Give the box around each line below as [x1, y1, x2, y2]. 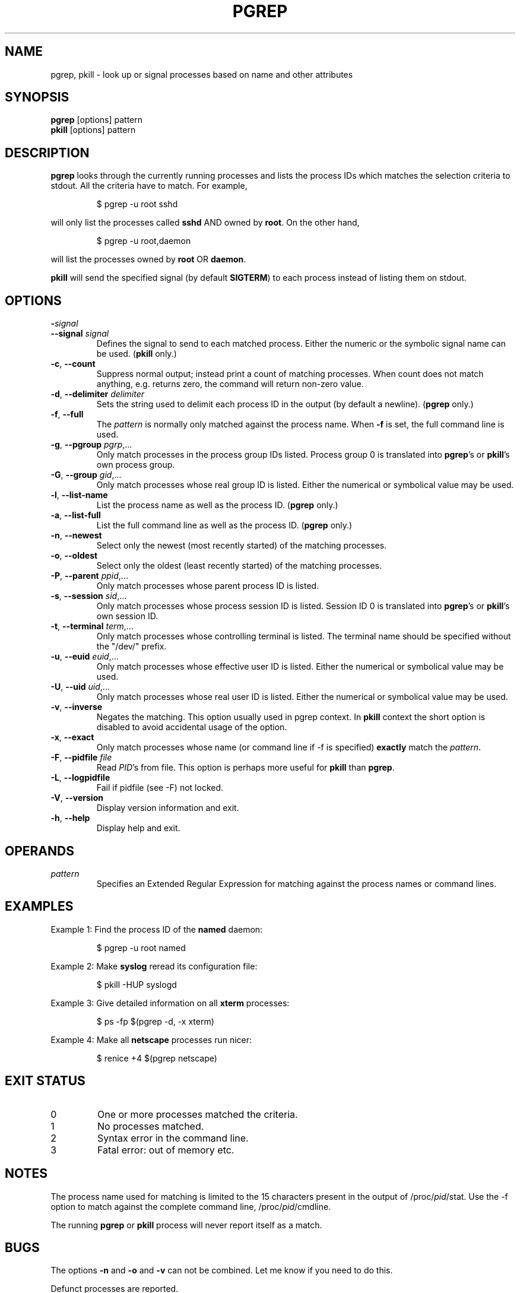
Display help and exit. [96, 823, 180, 834]
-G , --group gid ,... [50, 470, 122, 480]
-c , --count [50, 359, 96, 369]
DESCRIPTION [5, 145, 90, 160]
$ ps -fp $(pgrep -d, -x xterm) [96, 1016, 214, 1026]
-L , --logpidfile [50, 772, 110, 783]
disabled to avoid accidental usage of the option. [96, 722, 287, 733]
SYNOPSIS [5, 90, 69, 105]
